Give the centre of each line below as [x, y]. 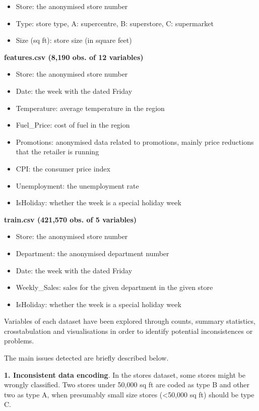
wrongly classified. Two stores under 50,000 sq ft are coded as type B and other [127, 385]
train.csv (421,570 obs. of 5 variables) [71, 219]
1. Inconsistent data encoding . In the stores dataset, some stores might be [125, 374]
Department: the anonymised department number [92, 253]
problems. [19, 341]
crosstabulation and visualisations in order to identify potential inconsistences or [128, 331]
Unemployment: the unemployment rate [77, 185]
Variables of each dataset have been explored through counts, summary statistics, [130, 321]
